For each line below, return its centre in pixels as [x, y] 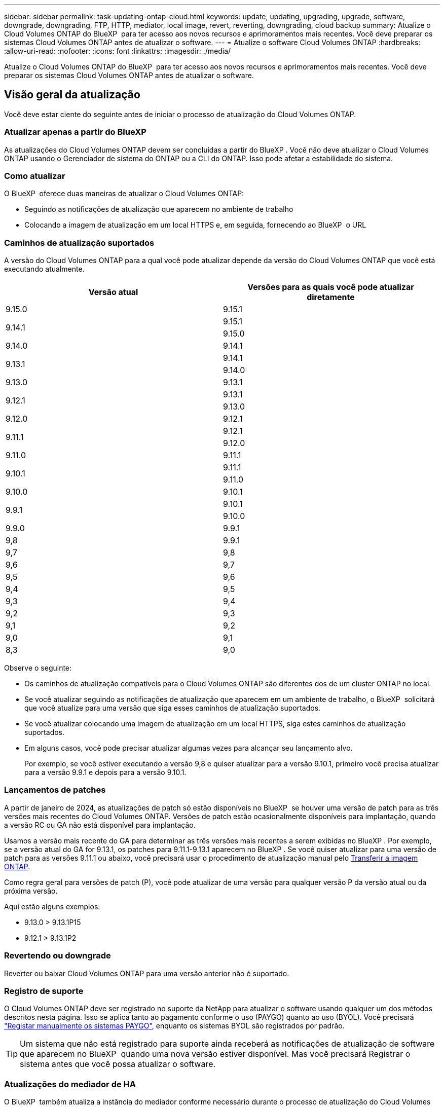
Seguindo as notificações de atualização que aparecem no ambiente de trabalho [159, 209]
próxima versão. [31, 891]
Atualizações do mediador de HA [70, 1084]
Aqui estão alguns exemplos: [52, 906]
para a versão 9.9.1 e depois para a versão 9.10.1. [105, 772]
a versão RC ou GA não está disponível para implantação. [100, 825]
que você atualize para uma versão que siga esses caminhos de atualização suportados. [173, 708]
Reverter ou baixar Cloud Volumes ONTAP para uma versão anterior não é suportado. [147, 973]
